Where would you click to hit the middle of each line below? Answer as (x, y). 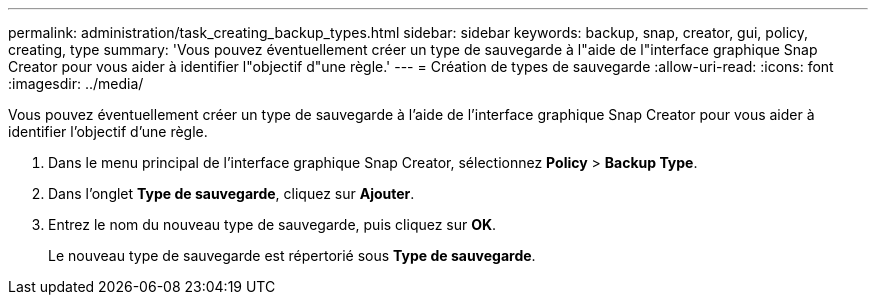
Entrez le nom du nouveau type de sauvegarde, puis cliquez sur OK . (272, 224)
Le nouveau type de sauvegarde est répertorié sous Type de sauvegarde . (292, 255)
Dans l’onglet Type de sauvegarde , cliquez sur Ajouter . (231, 193)
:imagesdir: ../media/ (76, 83)
